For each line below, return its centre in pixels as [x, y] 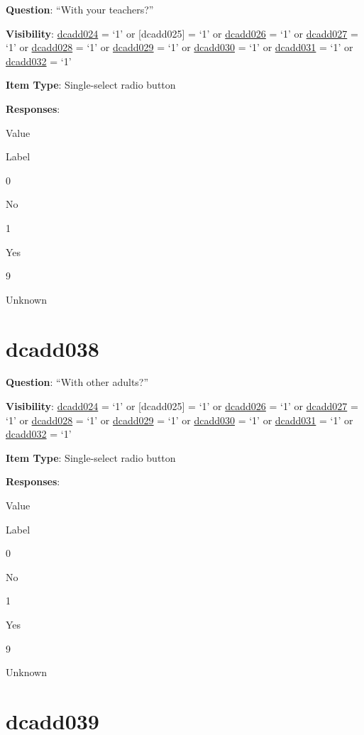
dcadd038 [53, 348]
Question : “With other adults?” [77, 382]
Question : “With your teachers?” [80, 9]
